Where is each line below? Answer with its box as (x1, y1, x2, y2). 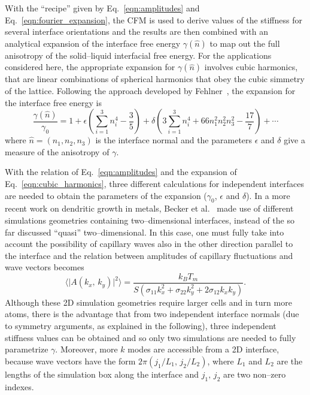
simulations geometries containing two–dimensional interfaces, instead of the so (5, 213, 294, 226)
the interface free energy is (5, 96, 102, 108)
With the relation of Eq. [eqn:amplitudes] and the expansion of (5, 165, 237, 178)
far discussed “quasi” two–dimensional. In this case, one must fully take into (5, 225, 284, 238)
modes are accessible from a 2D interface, (127, 343, 279, 355)
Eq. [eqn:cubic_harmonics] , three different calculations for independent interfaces (5, 177, 305, 189)
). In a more (246, 189, 290, 201)
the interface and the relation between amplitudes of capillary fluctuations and (5, 249, 293, 261)
